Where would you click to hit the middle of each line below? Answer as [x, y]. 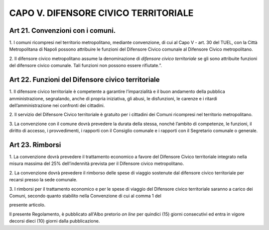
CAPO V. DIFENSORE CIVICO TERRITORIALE [101, 13]
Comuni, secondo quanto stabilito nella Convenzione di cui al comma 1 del [85, 196]
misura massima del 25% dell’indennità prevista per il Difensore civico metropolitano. [97, 163]
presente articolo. [27, 205]
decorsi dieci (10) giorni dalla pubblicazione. [55, 221]
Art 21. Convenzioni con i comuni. [63, 31]
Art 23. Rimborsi [35, 145]
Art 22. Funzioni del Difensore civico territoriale [84, 80]
